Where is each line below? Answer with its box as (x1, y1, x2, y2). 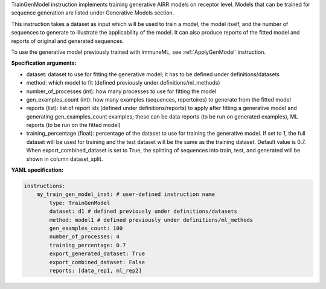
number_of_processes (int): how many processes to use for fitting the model (26, 88, 217, 95)
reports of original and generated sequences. (11, 37, 124, 45)
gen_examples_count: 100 (49, 224, 123, 232)
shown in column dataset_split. (26, 155, 103, 163)
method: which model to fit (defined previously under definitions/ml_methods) (26, 79, 220, 86)
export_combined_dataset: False (49, 259, 145, 265)
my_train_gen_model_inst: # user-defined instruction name (36, 191, 216, 198)
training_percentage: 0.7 (49, 242, 126, 248)
